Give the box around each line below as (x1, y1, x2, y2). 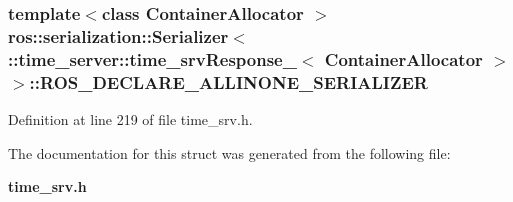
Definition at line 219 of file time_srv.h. (8, 108, 253, 129)
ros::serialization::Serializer (8, 23, 229, 48)
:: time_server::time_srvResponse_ (8, 46, 297, 71)
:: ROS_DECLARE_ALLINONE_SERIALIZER (29, 69, 428, 94)
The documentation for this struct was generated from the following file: (8, 142, 451, 163)
